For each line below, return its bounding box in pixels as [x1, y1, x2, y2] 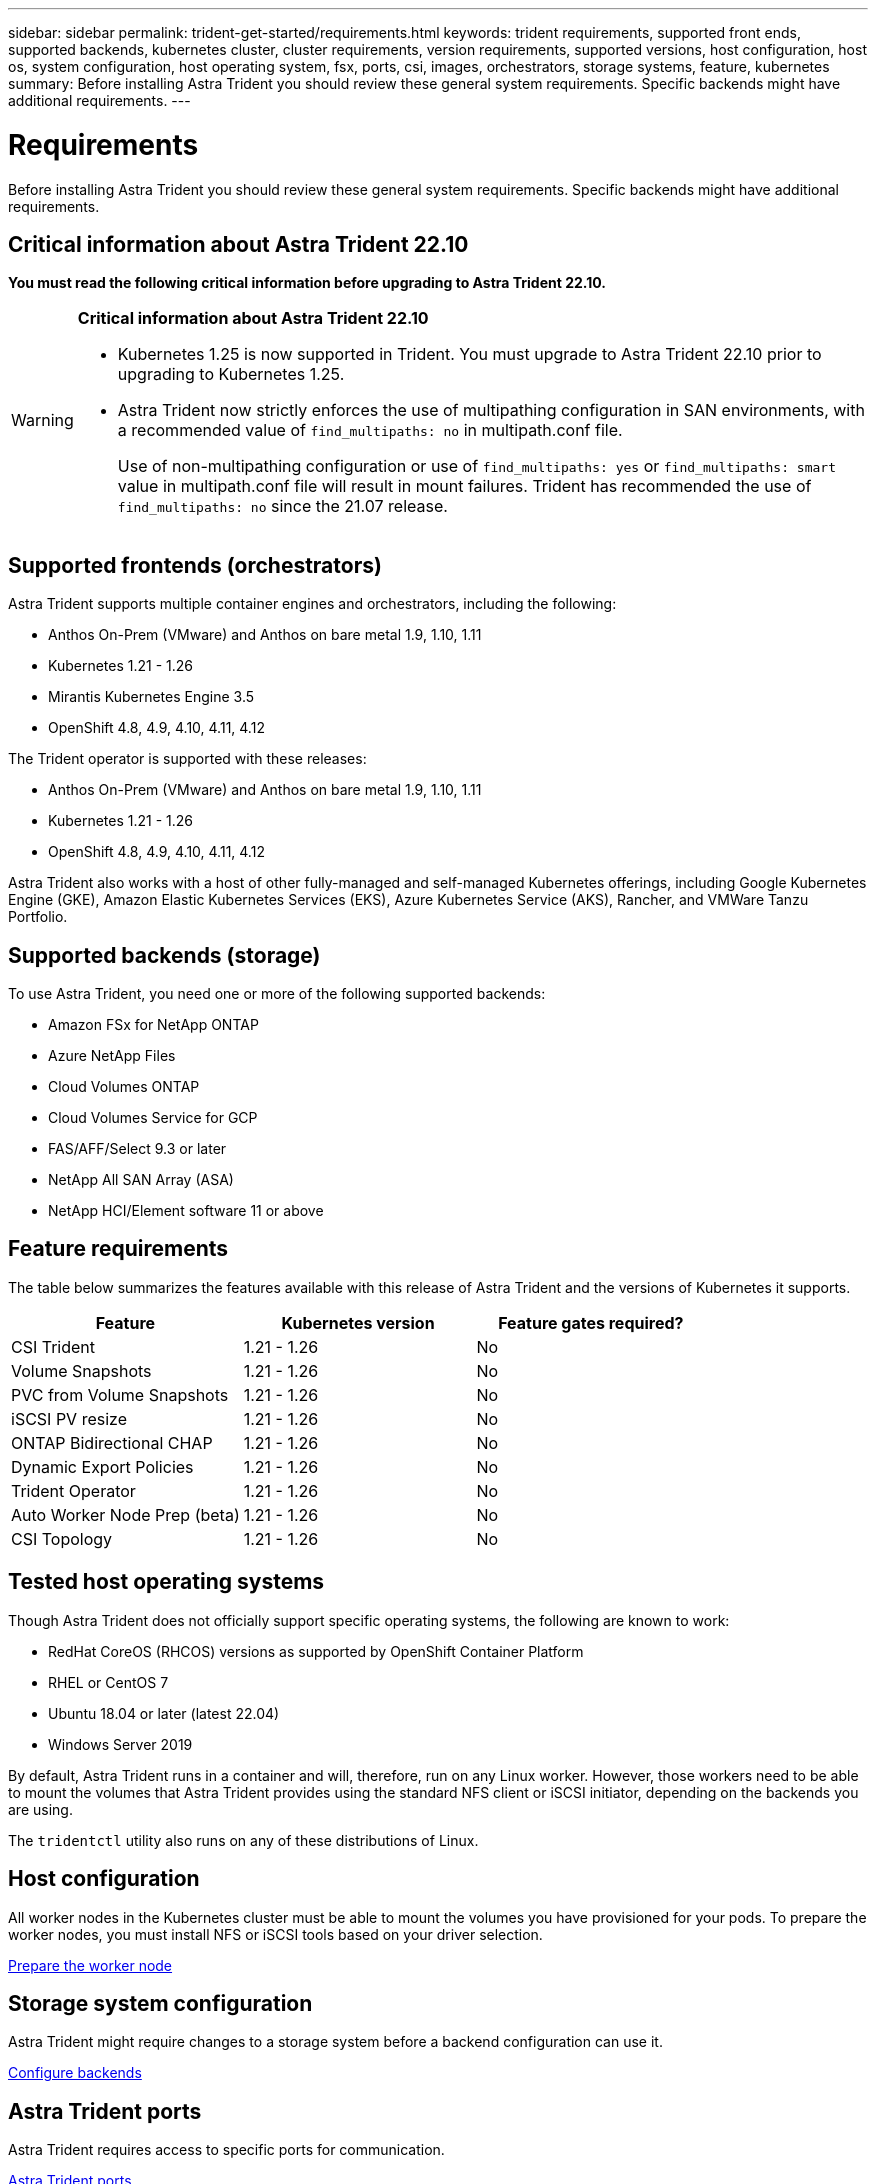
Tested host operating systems [8, 1569, 325, 1595]
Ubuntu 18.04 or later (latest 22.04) [48, 1704, 280, 1722]
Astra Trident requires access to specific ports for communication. [8, 2141, 445, 2159]
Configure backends [8, 2064, 142, 2082]
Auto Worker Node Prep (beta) [11, 1504, 240, 1525]
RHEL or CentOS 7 [48, 1673, 169, 1691]
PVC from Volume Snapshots [11, 1384, 229, 1405]
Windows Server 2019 [48, 1735, 193, 1753]
